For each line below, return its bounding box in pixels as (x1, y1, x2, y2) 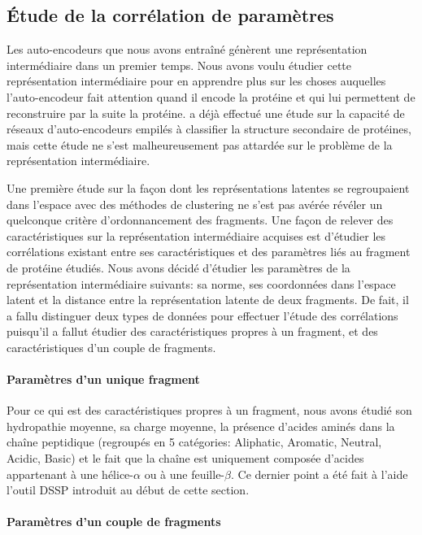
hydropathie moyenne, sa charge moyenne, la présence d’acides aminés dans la (7, 417, 395, 434)
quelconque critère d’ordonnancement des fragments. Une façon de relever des (7, 211, 394, 228)
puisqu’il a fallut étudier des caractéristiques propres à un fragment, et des (7, 323, 378, 340)
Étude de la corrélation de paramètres (7, 2, 334, 28)
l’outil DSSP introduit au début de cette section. (7, 481, 250, 498)
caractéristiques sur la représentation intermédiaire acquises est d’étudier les (7, 227, 386, 244)
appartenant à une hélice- (7, 465, 133, 482)
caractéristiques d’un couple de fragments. (7, 338, 216, 355)
